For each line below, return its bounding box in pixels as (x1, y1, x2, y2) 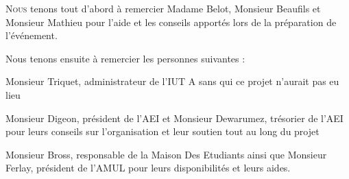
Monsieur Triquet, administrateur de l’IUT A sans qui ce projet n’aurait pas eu (5, 74, 339, 88)
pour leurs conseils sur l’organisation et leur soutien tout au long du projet (5, 124, 320, 139)
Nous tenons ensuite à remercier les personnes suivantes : (5, 51, 245, 65)
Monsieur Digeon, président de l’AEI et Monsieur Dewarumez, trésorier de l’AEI (5, 110, 344, 125)
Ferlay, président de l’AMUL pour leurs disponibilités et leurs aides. (5, 160, 291, 175)
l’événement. (5, 28, 58, 43)
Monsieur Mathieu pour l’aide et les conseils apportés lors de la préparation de (5, 14, 337, 29)
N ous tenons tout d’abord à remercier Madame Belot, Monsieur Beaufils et (5, 1, 321, 15)
